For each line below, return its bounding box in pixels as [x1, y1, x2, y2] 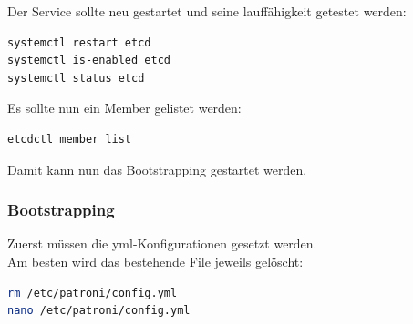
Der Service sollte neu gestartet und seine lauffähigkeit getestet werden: [7, 2, 407, 20]
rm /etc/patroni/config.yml [7, 286, 178, 299]
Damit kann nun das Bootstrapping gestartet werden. [7, 159, 307, 178]
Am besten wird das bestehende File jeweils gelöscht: [7, 251, 304, 270]
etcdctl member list [7, 132, 132, 146]
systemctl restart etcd [7, 35, 151, 49]
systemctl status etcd [7, 71, 145, 85]
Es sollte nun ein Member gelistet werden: [7, 98, 242, 117]
